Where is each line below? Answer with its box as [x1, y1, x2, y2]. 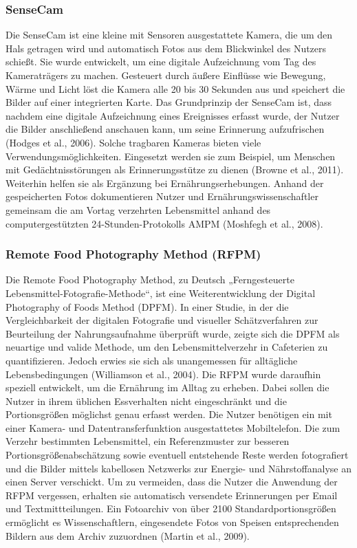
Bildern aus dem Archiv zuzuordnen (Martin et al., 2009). [6, 528, 250, 542]
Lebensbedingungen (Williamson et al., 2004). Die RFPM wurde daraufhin [6, 366, 321, 381]
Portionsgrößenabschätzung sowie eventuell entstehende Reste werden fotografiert [6, 448, 349, 462]
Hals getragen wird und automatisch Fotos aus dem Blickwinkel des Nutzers [6, 41, 327, 55]
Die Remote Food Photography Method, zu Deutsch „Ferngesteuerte [6, 272, 294, 287]
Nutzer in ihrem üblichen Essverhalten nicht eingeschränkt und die [6, 393, 287, 408]
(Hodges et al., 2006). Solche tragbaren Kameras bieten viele [6, 135, 261, 149]
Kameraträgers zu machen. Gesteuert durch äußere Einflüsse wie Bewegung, [6, 68, 326, 82]
